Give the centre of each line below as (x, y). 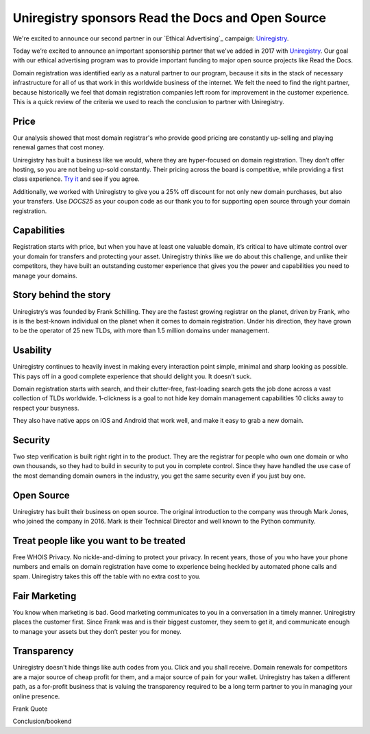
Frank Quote (30, 709)
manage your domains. (45, 276)
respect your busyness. (46, 408)
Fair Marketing (45, 596)
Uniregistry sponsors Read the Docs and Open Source (170, 18)
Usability (32, 351)
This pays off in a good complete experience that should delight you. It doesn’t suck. (132, 376)
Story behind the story (62, 295)
